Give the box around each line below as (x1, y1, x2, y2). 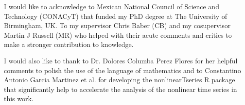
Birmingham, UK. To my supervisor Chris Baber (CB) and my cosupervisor (4, 20, 231, 30)
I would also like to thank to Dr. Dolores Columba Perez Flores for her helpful (4, 55, 238, 65)
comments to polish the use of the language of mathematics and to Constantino (4, 65, 241, 75)
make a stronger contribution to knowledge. (4, 39, 134, 49)
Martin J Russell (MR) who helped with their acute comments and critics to (4, 30, 232, 40)
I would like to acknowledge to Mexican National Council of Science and (4, 1, 219, 11)
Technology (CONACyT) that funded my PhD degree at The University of (4, 11, 227, 21)
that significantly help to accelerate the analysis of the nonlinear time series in (4, 84, 237, 94)
